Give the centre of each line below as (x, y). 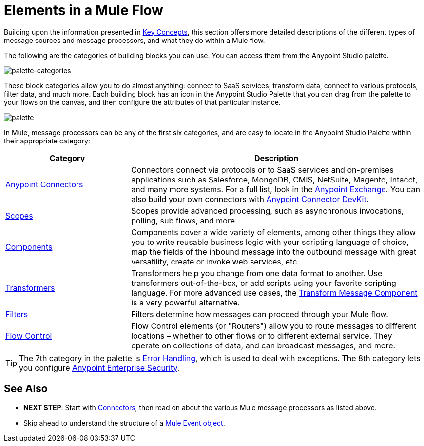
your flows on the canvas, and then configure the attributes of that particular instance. (142, 102)
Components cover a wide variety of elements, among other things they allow (274, 232)
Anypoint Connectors (44, 184)
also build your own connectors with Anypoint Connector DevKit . (250, 199)
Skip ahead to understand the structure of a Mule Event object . (124, 423)
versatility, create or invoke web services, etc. (215, 261)
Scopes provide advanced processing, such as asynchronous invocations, (268, 211)
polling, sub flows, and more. (184, 220)
